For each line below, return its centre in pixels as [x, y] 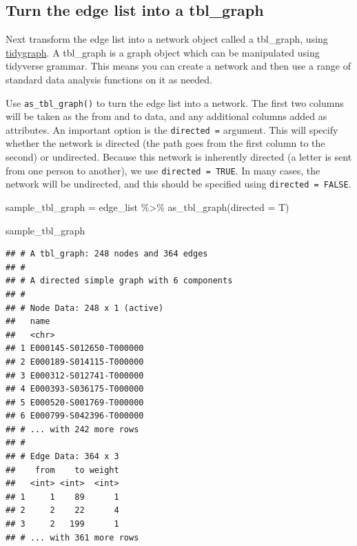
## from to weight [62, 470]
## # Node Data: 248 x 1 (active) [85, 308]
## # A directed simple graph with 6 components [119, 281]
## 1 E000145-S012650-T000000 [75, 348]
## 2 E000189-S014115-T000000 [75, 362]
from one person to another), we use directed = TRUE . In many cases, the [163, 170]
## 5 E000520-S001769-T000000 [75, 402]
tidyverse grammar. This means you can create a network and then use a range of [178, 66]
